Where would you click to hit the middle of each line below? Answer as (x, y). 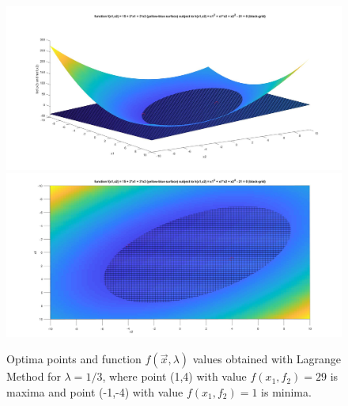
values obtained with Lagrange (267, 359)
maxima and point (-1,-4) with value (95, 392)
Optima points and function (74, 359)
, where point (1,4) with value (174, 376)
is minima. (286, 392)
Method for (34, 376)
